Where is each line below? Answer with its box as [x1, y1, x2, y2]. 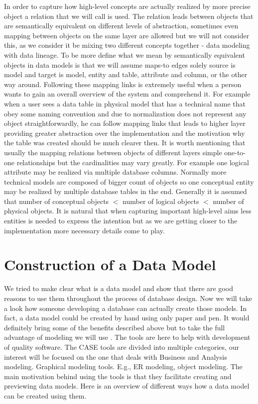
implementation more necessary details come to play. [4, 225, 165, 235]
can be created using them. [4, 390, 87, 401]
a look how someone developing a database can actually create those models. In [4, 303, 247, 313]
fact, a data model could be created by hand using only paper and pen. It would [4, 312, 250, 323]
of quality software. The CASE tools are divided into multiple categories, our [4, 341, 239, 352]
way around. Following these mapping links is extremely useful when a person [4, 79, 242, 89]
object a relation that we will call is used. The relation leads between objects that [4, 10, 254, 21]
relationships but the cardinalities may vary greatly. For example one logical [16, 157, 249, 167]
